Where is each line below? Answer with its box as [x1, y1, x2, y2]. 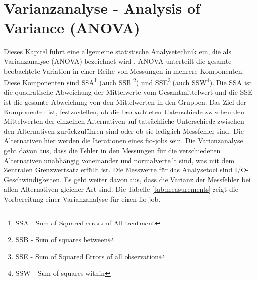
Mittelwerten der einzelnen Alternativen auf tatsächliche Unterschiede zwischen [4, 116, 244, 126]
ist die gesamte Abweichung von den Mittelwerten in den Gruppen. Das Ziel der [4, 96, 246, 107]
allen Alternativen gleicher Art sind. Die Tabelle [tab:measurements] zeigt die [4, 184, 238, 194]
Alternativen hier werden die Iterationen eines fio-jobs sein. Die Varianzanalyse [4, 135, 243, 146]
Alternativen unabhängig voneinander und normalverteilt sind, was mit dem [4, 155, 235, 165]
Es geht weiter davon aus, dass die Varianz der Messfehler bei [64, 174, 251, 184]
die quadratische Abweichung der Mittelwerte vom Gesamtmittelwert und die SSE [4, 87, 253, 97]
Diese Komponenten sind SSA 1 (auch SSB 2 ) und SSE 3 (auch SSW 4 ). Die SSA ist [4, 76, 252, 87]
